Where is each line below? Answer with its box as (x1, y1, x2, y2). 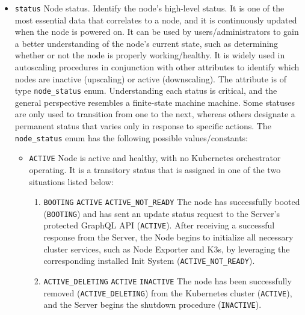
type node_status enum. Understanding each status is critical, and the (14, 84, 277, 97)
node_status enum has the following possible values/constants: (14, 131, 248, 144)
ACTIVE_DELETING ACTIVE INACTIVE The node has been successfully (43, 274, 292, 287)
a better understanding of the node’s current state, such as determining (14, 37, 279, 49)
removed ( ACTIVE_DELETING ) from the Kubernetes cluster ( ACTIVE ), (43, 286, 292, 299)
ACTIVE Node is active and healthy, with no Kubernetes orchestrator (29, 151, 281, 164)
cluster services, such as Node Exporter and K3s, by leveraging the (43, 242, 290, 255)
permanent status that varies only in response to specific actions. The (14, 120, 271, 132)
